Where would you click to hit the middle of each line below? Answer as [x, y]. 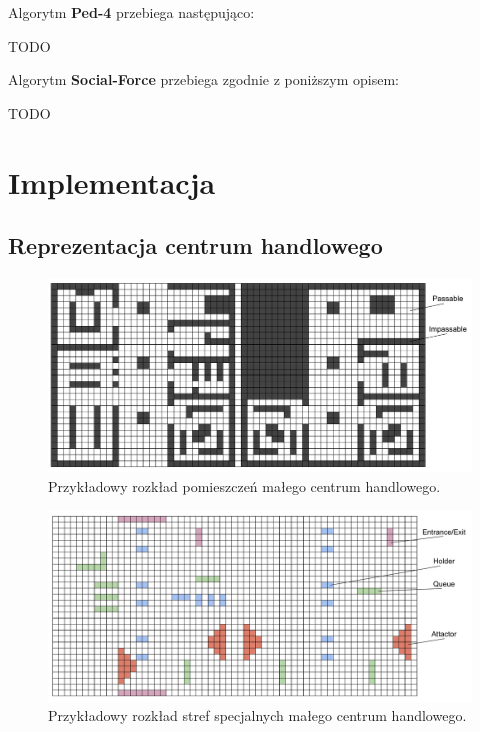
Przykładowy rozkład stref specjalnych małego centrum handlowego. [257, 715]
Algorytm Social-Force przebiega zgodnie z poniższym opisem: [204, 79]
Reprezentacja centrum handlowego [195, 245]
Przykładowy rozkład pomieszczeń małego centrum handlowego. [244, 485]
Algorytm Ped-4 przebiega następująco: [131, 12]
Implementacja [112, 181]
